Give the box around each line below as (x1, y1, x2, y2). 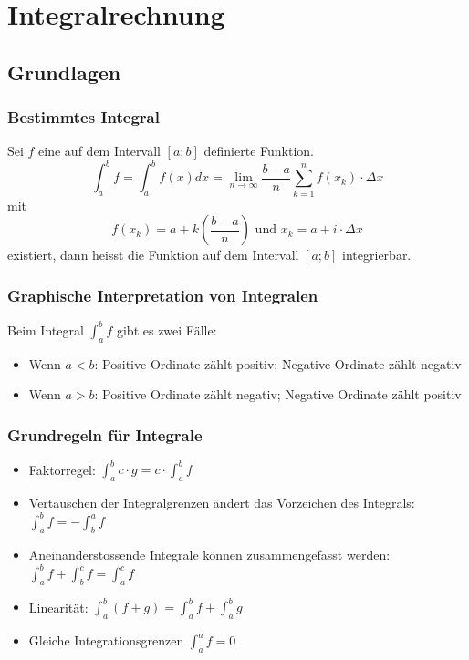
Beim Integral (7, 320, 84, 339)
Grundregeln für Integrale (7, 423, 203, 446)
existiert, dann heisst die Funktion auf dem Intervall (7, 245, 299, 264)
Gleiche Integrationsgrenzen (28, 631, 184, 650)
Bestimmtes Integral (7, 106, 160, 129)
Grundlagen (7, 57, 121, 86)
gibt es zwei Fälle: (116, 320, 217, 339)
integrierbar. (342, 245, 412, 264)
